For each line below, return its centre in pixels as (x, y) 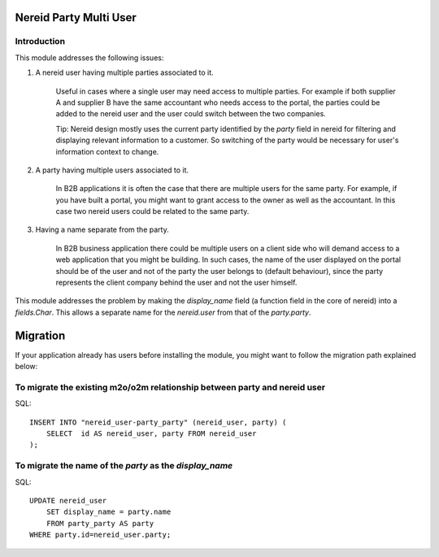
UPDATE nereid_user (68, 500)
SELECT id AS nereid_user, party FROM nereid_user (151, 434)
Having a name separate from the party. (102, 230)
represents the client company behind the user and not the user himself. (176, 283)
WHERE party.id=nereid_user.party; (100, 535)
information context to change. (107, 151)
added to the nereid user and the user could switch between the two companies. (191, 114)
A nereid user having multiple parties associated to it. (125, 72)
